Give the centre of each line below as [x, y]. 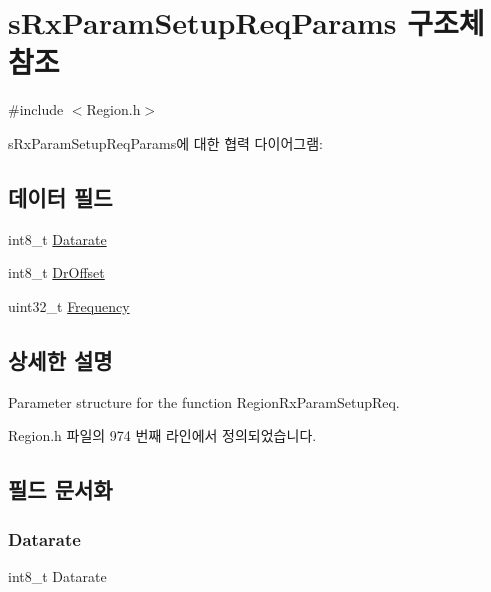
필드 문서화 [60, 489]
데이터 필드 [60, 196]
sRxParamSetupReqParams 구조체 [246, 22]
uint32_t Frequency [69, 305]
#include [36, 109]
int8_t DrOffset [56, 272]
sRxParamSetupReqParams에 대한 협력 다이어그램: [165, 142]
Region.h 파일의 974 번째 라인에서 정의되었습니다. [162, 435]
